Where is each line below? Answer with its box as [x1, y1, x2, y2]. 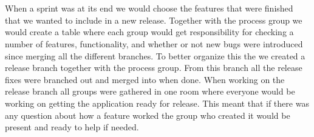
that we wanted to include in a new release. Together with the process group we [5, 13, 302, 26]
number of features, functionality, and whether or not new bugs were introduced [5, 37, 303, 50]
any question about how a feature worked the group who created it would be [5, 109, 290, 121]
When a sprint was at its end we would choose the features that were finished [5, 2, 293, 15]
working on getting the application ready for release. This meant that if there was [5, 96, 309, 109]
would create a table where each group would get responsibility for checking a [5, 25, 294, 38]
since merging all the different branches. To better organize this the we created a [5, 49, 305, 62]
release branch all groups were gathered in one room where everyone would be [5, 85, 295, 98]
